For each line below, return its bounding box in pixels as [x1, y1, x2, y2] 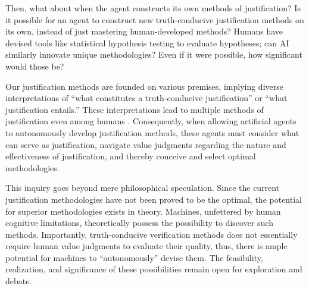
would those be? [5, 59, 64, 72]
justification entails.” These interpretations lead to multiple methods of [5, 103, 264, 115]
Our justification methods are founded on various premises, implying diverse [5, 80, 283, 92]
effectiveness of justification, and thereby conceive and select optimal [5, 150, 256, 162]
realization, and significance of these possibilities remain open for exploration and [5, 263, 302, 275]
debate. [5, 275, 32, 287]
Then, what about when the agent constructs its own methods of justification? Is [5, 2, 301, 14]
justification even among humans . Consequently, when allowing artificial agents [5, 115, 296, 127]
